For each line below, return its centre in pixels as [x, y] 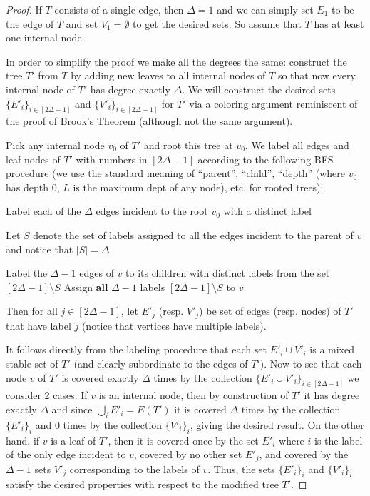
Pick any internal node [55, 145]
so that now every [317, 75]
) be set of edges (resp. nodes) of [270, 311]
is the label [339, 440]
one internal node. [45, 37]
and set [82, 23]
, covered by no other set [188, 454]
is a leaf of [73, 440]
